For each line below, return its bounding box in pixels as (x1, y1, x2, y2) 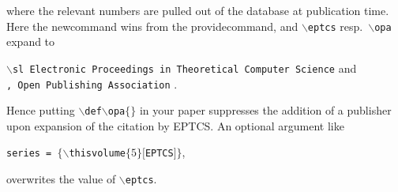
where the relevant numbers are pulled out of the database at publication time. (6, 2, 389, 18)
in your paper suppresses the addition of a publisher (139, 102, 392, 119)
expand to (6, 33, 55, 50)
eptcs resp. (307, 17, 363, 34)
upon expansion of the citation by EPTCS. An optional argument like (6, 117, 344, 134)
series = (6, 148, 52, 160)
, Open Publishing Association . (6, 75, 178, 92)
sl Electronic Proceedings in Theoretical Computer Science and (12, 59, 357, 76)
